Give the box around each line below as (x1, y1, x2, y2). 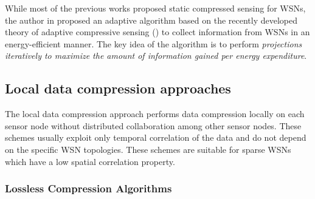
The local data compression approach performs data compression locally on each (5, 107, 305, 120)
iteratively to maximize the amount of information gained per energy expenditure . (5, 49, 307, 62)
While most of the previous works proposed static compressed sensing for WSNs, (5, 2, 306, 14)
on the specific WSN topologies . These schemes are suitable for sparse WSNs (5, 143, 291, 155)
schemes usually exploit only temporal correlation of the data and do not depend (5, 131, 306, 144)
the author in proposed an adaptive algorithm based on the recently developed (5, 13, 298, 26)
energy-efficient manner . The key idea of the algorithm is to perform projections (5, 37, 302, 50)
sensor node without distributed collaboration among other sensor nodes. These (5, 119, 302, 132)
